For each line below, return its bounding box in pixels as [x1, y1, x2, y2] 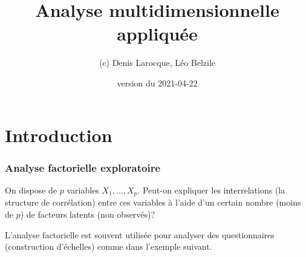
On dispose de [5, 183, 57, 196]
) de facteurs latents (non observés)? [20, 207, 155, 220]
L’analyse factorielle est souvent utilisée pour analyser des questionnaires [5, 228, 275, 241]
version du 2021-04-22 [117, 76, 198, 89]
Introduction [5, 122, 112, 147]
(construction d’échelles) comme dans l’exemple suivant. [5, 240, 212, 253]
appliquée [117, 21, 198, 46]
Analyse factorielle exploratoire [5, 160, 161, 175]
